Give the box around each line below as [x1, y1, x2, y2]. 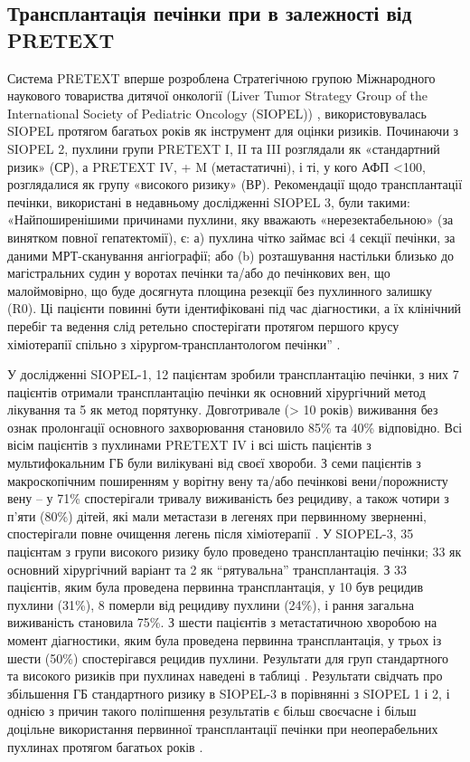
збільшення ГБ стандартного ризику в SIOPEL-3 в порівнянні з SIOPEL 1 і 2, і [7, 683, 450, 702]
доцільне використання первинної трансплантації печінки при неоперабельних [7, 719, 438, 738]
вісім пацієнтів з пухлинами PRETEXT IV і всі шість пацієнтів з [7, 435, 371, 454]
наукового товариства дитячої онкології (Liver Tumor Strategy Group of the [7, 86, 428, 105]
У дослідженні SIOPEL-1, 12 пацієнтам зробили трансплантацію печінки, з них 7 [7, 365, 459, 384]
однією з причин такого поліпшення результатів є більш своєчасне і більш [7, 701, 417, 720]
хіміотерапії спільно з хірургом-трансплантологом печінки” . [7, 334, 341, 353]
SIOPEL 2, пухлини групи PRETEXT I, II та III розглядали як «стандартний [7, 138, 440, 157]
